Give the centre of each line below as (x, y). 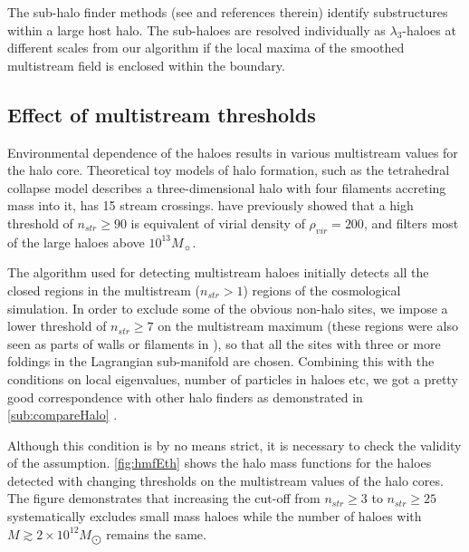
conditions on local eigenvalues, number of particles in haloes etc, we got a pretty (233, 378)
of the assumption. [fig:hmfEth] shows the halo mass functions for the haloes (220, 463)
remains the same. (156, 533)
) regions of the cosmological (322, 290)
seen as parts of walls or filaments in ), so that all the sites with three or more (224, 343)
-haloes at (429, 29)
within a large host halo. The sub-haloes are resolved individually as (196, 29)
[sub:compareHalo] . (62, 415)
